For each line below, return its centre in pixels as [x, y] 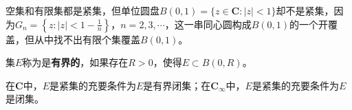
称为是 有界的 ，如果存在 [75, 62]
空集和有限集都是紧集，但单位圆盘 [82, 10]
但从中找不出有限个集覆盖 [82, 39]
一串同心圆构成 [218, 24]
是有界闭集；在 [177, 85]
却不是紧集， [305, 10]
